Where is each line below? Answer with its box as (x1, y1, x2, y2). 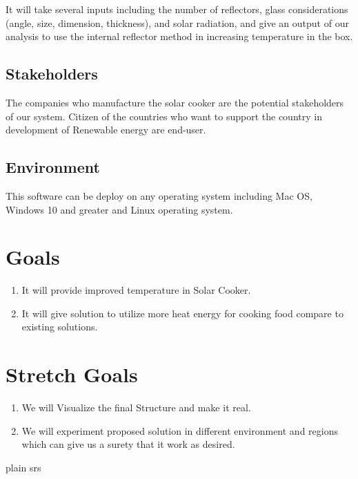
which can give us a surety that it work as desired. (21, 437, 235, 451)
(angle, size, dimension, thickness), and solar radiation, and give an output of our (6, 15, 349, 30)
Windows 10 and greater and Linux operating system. (6, 202, 233, 216)
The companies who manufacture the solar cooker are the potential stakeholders (6, 95, 344, 109)
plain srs (6, 460, 41, 474)
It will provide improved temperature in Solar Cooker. (21, 283, 251, 297)
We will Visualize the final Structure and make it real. (21, 400, 251, 415)
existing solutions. (21, 319, 98, 334)
